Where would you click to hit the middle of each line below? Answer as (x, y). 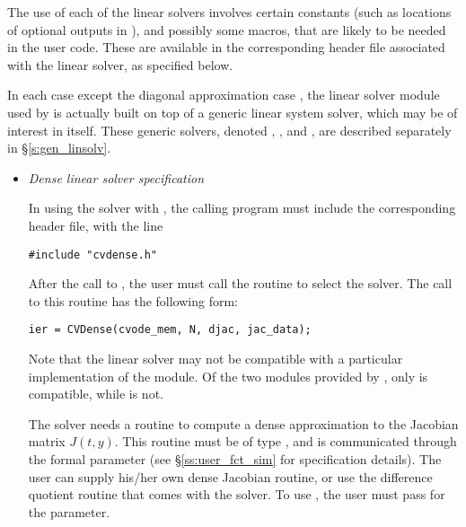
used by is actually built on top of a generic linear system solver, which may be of (233, 112)
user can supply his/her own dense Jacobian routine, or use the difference (230, 476)
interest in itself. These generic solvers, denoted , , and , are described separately (229, 130)
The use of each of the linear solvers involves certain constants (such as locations (229, 12)
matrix (47, 441)
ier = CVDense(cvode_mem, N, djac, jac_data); (170, 330)
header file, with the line (96, 225)
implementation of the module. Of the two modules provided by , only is (228, 376)
